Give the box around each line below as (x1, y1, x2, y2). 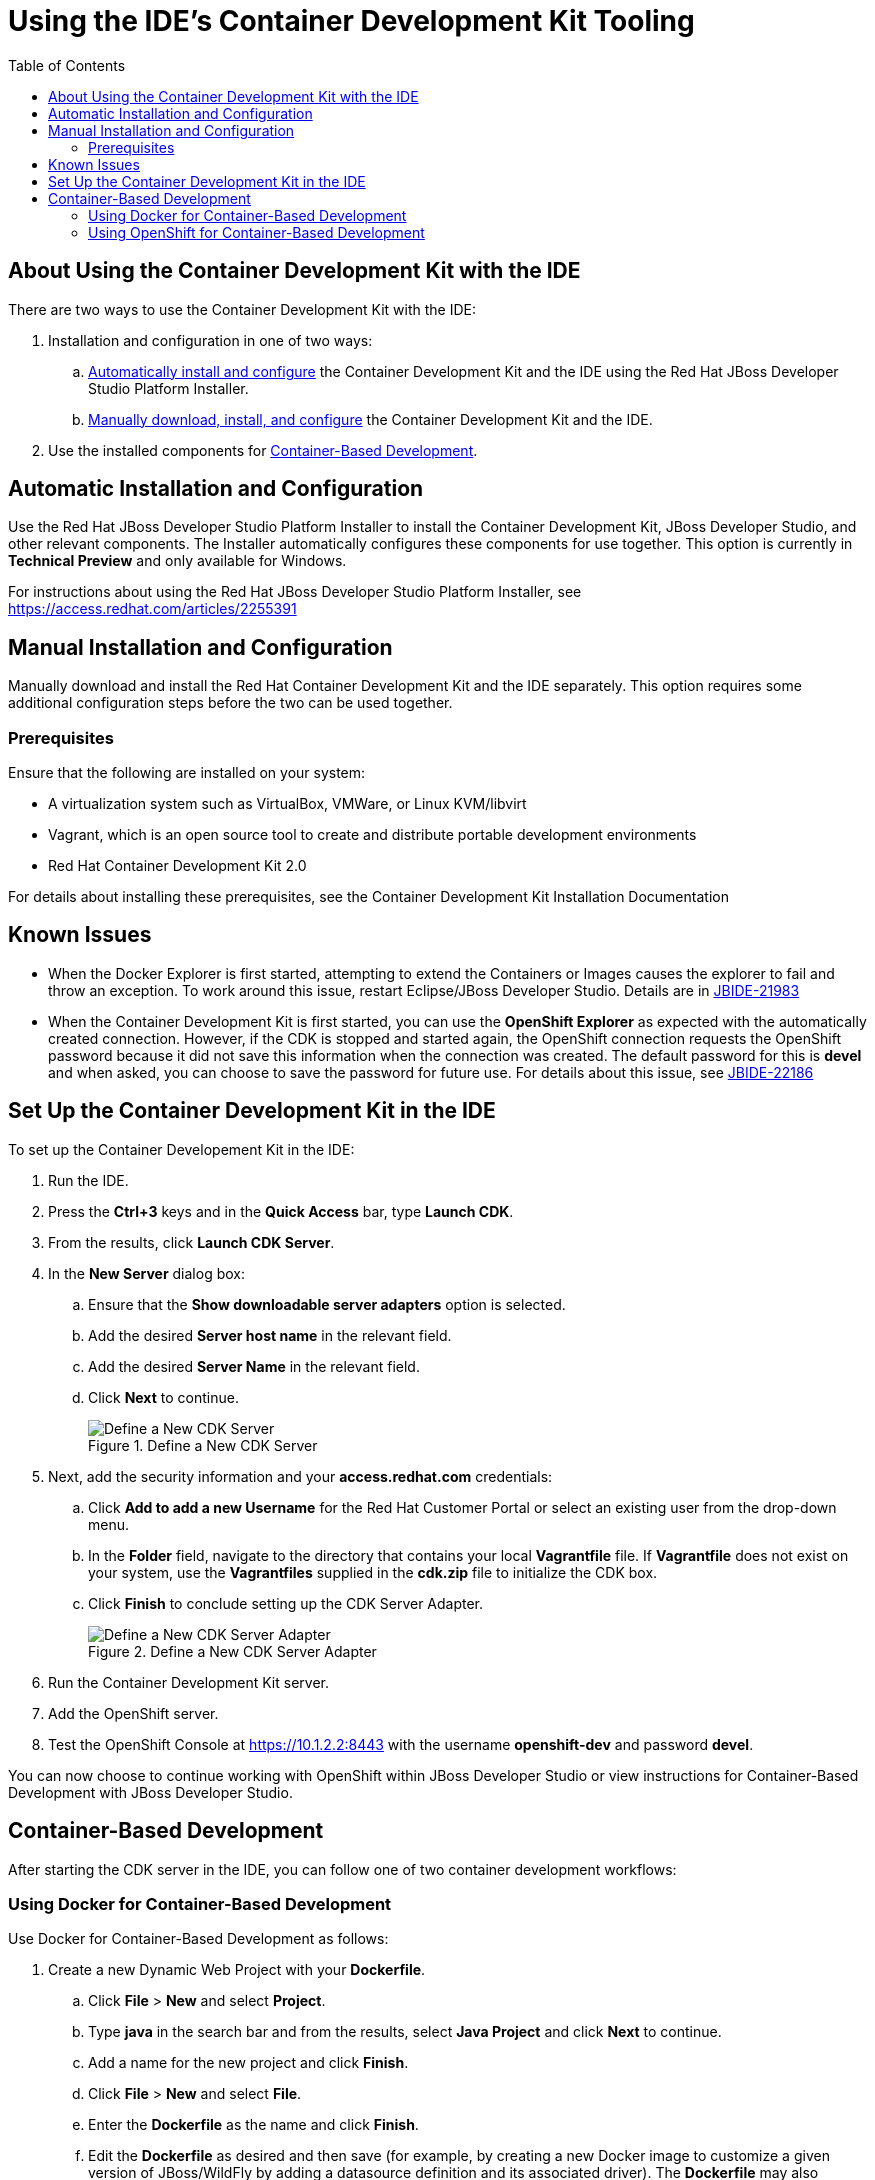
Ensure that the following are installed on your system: (8, 764, 366, 782)
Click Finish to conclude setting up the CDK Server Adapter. (88, 1594, 484, 1612)
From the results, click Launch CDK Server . (48, 1233, 335, 1251)
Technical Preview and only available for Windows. (8, 552, 347, 570)
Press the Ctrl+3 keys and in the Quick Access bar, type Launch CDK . (48, 1202, 514, 1220)
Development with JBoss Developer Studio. (8, 1783, 293, 1801)
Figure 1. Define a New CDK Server (88, 1436, 318, 1454)
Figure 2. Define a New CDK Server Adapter (88, 1642, 377, 1660)
